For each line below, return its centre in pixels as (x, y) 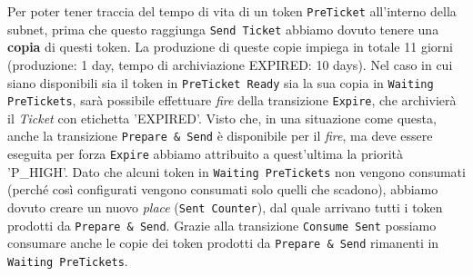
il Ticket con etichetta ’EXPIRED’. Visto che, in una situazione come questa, (222, 118)
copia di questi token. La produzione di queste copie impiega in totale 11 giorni (230, 47)
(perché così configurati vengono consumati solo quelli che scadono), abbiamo (223, 189)
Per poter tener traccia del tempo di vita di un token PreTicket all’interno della (232, 11)
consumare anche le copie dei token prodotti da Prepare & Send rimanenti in (223, 243)
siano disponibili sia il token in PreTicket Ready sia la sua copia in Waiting (221, 82)
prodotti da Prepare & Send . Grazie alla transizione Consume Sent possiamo (222, 225)
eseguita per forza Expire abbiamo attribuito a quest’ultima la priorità (205, 154)
